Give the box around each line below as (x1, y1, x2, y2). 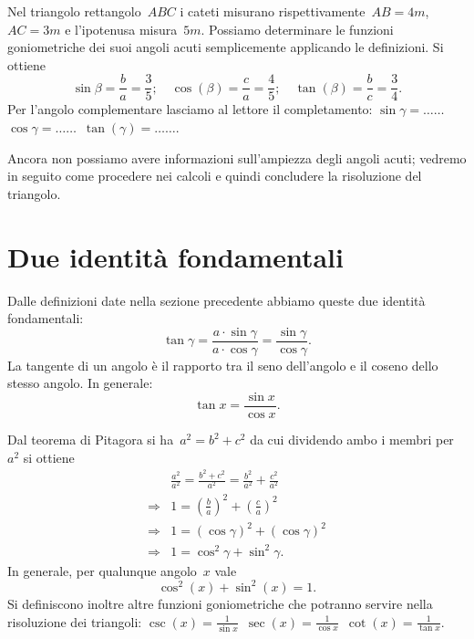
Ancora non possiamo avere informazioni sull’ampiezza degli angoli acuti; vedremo (7, 148, 467, 167)
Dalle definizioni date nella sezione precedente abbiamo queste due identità (7, 290, 426, 309)
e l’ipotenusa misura (65, 19, 178, 38)
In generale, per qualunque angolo (7, 560, 197, 580)
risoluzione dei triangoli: (7, 612, 142, 631)
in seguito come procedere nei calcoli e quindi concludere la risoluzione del (7, 166, 422, 185)
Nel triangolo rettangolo (7, 2, 141, 20)
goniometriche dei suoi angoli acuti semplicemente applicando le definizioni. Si (7, 37, 444, 57)
